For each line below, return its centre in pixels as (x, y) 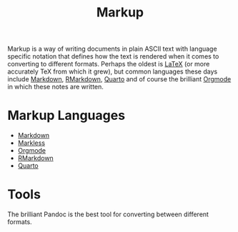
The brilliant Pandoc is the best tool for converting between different (108, 214)
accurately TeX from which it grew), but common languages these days (113, 71)
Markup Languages (66, 116)
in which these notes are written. (55, 87)
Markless (31, 143)
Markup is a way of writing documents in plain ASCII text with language (112, 49)
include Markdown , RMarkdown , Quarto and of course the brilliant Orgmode (119, 79)
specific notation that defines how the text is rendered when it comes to (113, 56)
